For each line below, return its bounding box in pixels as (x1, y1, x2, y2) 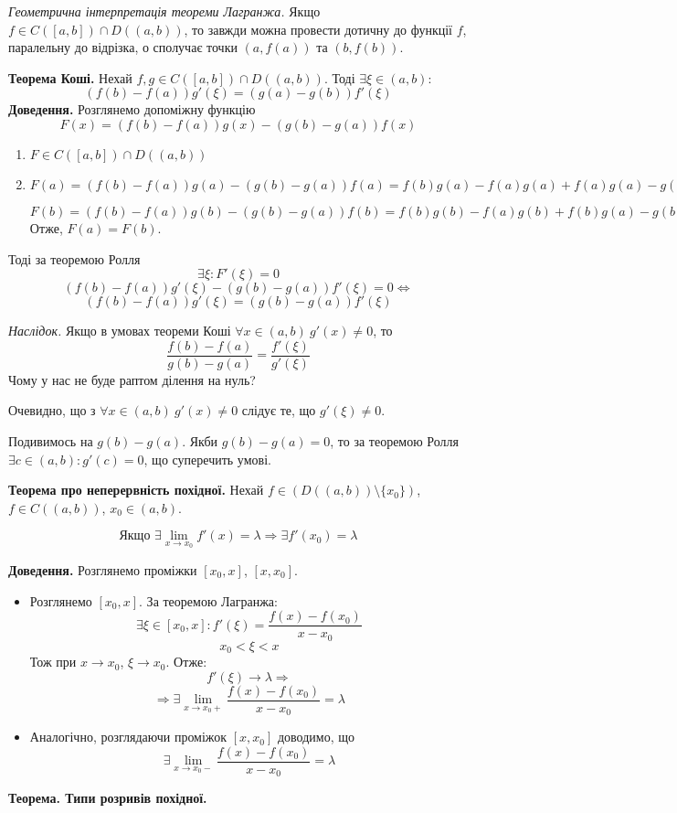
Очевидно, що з (8, 401, 96, 420)
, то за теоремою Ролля (330, 432, 460, 450)
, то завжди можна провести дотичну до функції (184, 19, 453, 38)
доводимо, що (277, 727, 354, 746)
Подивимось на (8, 432, 93, 450)
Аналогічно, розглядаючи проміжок (29, 727, 227, 746)
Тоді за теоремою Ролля (8, 249, 141, 268)
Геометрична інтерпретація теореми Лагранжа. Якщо (8, 2, 321, 20)
